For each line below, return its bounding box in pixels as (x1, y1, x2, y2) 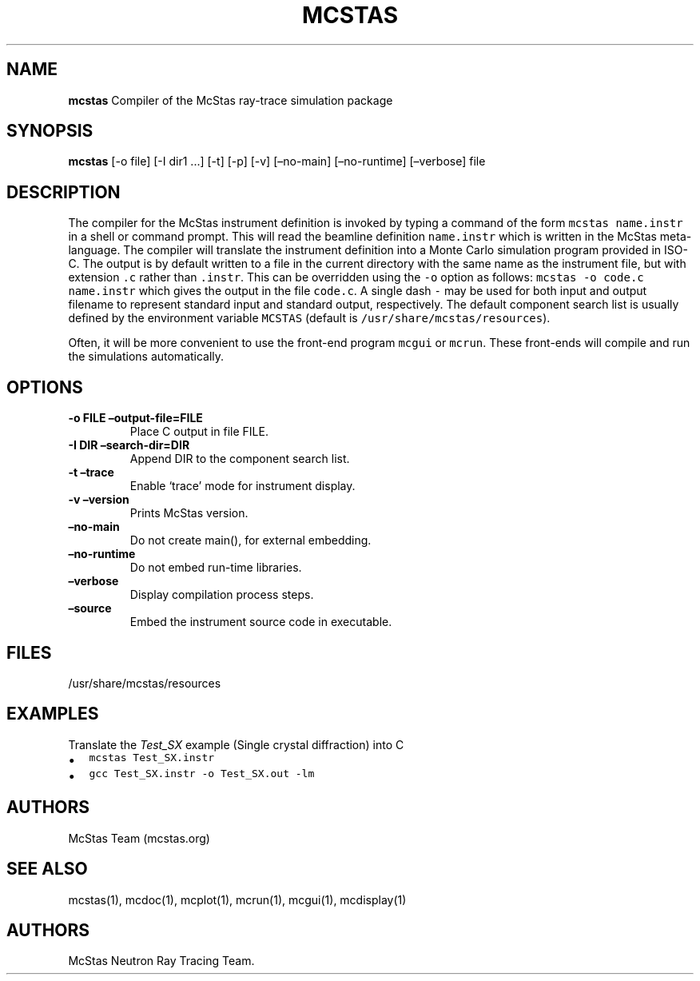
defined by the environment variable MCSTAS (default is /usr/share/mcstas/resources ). (68, 311, 551, 325)
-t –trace (68, 465, 114, 480)
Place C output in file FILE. (129, 425, 268, 439)
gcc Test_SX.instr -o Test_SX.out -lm (89, 767, 315, 780)
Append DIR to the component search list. (129, 452, 350, 466)
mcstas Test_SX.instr (89, 751, 215, 764)
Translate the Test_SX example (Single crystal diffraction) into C (68, 737, 404, 752)
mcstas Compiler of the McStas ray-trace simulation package (68, 93, 393, 107)
